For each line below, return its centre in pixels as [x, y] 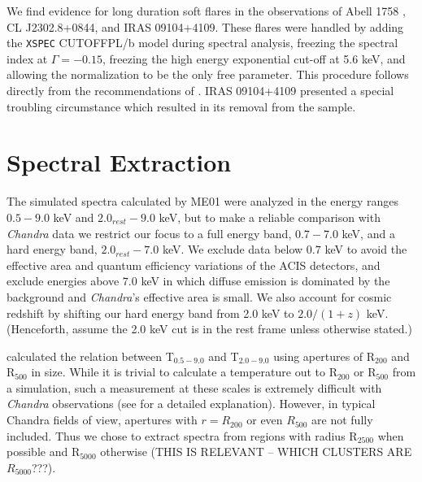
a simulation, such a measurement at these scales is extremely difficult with [194, 387]
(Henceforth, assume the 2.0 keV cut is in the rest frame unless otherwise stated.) [209, 329]
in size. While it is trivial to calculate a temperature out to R [184, 372]
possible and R [44, 452]
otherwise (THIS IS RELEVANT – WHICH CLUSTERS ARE [256, 452]
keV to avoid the [366, 249]
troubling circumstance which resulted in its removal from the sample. [181, 106]
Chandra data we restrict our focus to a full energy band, [149, 233]
